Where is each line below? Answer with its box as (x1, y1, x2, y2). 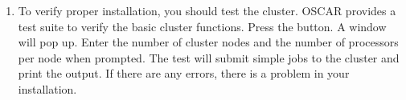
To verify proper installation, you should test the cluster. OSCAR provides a (18, 2, 396, 18)
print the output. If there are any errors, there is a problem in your (18, 65, 350, 82)
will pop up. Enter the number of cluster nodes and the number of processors (18, 34, 399, 50)
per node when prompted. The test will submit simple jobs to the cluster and (18, 49, 400, 66)
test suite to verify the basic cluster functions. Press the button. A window (18, 18, 387, 34)
